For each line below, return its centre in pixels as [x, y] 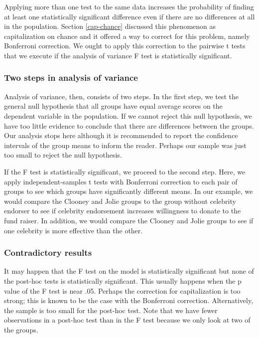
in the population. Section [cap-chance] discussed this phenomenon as [110, 26]
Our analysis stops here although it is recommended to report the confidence [121, 135]
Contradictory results [48, 253]
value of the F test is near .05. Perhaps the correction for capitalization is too [122, 290]
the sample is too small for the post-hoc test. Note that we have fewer [111, 310]
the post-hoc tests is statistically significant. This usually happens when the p [123, 280]
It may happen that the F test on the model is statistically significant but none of [129, 271]
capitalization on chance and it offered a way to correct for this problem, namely [127, 36]
